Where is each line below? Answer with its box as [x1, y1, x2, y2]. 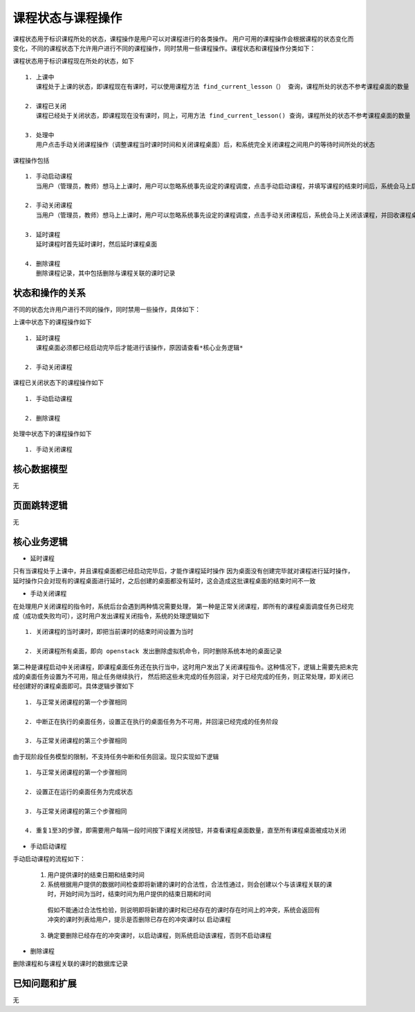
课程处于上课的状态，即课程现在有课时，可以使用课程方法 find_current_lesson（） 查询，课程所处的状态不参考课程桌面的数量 [35, 83, 409, 91]
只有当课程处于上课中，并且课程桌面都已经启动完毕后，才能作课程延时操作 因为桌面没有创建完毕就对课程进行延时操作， [12, 567, 354, 575]
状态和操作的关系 [12, 287, 86, 299]
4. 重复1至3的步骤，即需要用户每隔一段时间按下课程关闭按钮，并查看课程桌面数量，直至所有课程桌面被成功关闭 [25, 826, 347, 835]
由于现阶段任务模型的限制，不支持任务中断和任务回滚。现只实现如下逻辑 [12, 752, 219, 761]
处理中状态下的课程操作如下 [12, 429, 92, 438]
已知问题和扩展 [12, 977, 77, 990]
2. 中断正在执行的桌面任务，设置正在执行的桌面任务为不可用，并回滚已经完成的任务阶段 [25, 718, 279, 725]
